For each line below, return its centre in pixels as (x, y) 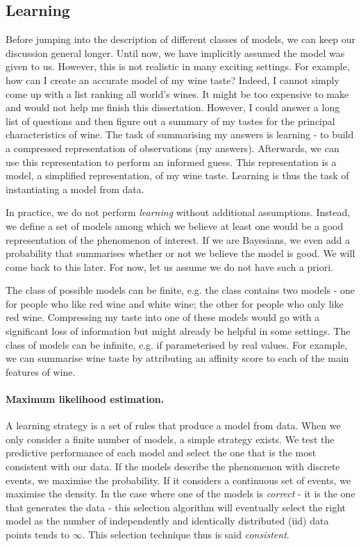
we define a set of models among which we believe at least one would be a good (175, 225)
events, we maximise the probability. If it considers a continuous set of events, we (178, 480)
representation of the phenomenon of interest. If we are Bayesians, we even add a (178, 239)
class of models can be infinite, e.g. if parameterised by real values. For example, (177, 344)
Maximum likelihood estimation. (85, 399)
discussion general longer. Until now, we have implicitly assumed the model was (175, 52)
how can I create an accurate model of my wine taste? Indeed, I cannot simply (173, 80)
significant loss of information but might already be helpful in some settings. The (178, 331)
